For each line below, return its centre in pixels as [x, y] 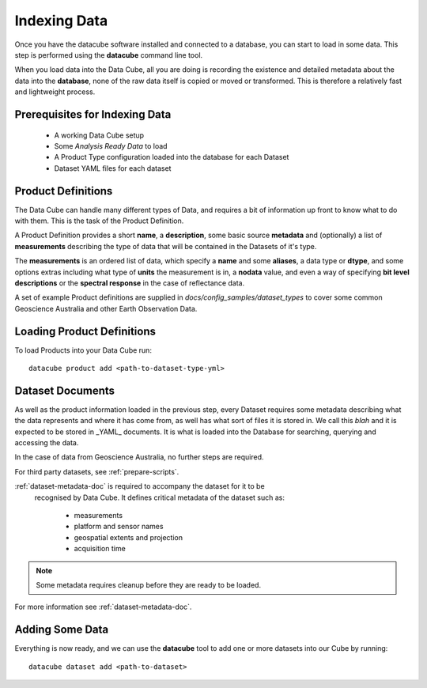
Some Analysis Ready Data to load [111, 146]
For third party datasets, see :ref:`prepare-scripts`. [97, 471]
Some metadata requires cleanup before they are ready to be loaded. [148, 585]
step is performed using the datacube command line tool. [109, 55]
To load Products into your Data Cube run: [83, 350]
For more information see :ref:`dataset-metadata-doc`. [103, 607]
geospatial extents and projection [128, 537]
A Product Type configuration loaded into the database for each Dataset [172, 157]
